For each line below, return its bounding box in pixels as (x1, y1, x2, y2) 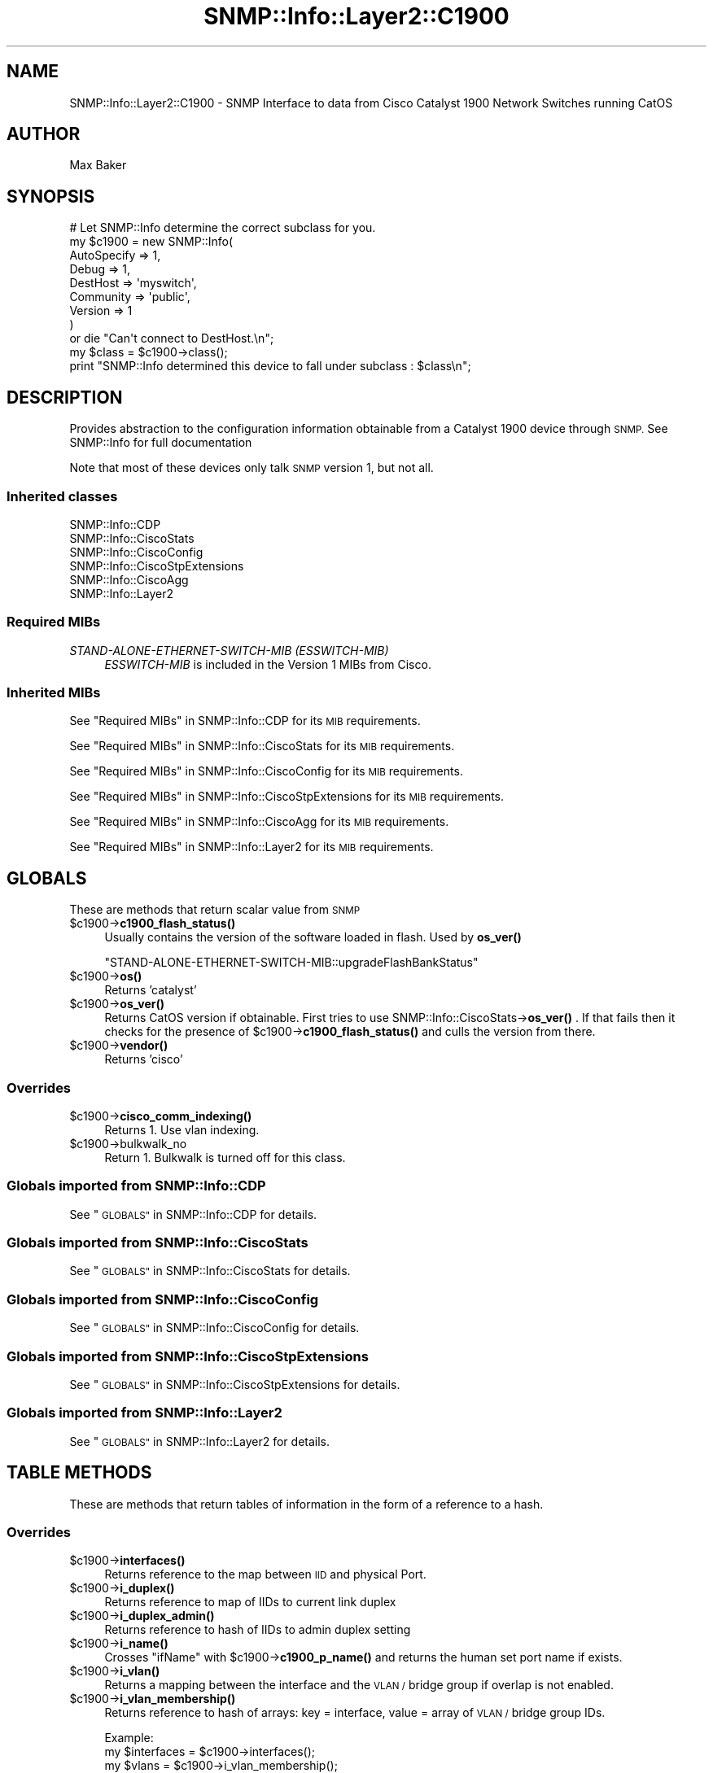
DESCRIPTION (7, 386, 123, 408)
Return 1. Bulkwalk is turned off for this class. (104, 1150, 346, 1164)
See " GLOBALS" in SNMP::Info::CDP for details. (69, 1207, 317, 1221)
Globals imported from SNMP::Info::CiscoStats (7, 1234, 308, 1251)
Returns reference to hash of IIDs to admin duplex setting (104, 1622, 411, 1637)
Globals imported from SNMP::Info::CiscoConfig (7, 1290, 319, 1308)
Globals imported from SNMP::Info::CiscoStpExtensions (7, 1347, 369, 1365)
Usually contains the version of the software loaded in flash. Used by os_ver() (104, 930, 522, 945)
